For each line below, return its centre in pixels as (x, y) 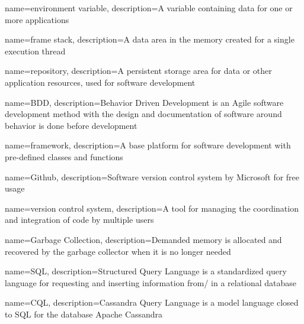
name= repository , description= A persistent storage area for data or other (138, 71)
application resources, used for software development (100, 82)
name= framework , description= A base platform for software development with (148, 145)
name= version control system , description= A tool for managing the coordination (152, 208)
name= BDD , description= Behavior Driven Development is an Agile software (144, 102)
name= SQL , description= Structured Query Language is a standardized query (146, 271)
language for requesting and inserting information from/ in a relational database (151, 282)
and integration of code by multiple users (79, 220)
